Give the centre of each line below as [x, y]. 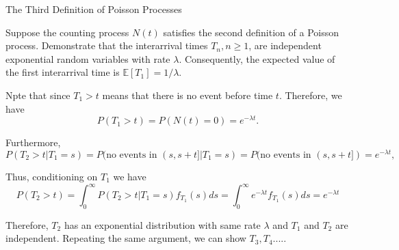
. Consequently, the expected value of [257, 58]
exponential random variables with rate [88, 58]
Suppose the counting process [67, 32]
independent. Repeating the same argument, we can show [126, 238]
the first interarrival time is [63, 72]
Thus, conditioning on [52, 176]
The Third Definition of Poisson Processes [94, 9]
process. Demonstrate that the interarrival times [107, 45]
